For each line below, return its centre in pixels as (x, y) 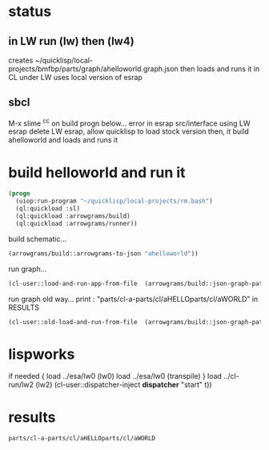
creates (21, 60)
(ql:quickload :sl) (48, 209)
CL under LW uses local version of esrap (75, 77)
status (30, 12)
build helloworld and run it (97, 173)
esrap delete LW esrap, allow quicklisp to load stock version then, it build (129, 131)
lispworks (42, 354)
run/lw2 (21, 385)
